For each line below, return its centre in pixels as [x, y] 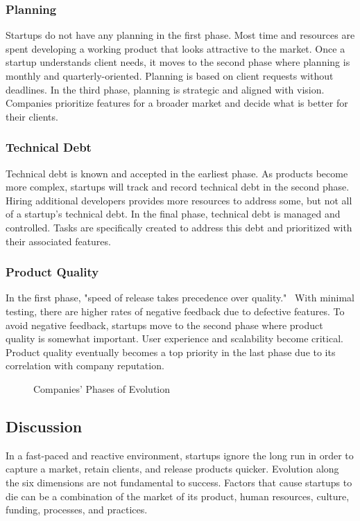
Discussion [44, 426]
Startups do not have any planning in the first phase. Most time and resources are [180, 35]
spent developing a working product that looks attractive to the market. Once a [175, 48]
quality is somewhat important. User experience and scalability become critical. [174, 338]
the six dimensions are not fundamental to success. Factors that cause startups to [179, 482]
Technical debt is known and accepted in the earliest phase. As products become [177, 173]
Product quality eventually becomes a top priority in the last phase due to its [171, 352]
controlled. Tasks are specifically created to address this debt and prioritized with [179, 227]
